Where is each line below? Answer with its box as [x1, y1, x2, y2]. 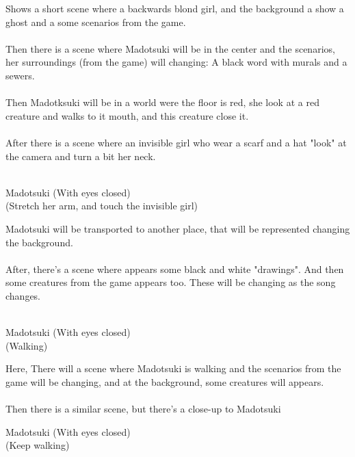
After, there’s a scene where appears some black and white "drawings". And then [5, 261, 344, 276]
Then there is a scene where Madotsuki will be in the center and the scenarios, [5, 41, 335, 55]
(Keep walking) [5, 438, 70, 452]
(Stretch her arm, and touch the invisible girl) [5, 198, 198, 213]
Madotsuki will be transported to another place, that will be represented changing [5, 221, 350, 235]
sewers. [5, 68, 35, 82]
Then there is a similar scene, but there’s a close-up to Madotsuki [5, 402, 281, 416]
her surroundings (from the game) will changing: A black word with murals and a [5, 55, 347, 69]
